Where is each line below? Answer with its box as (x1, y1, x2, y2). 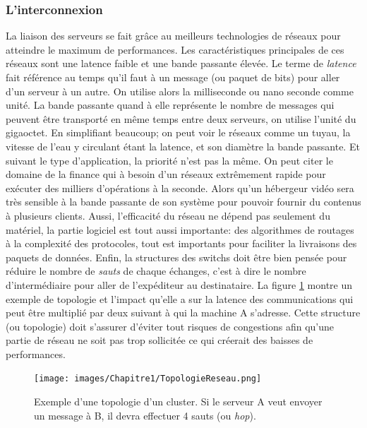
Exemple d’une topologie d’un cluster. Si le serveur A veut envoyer (34, 394, 323, 409)
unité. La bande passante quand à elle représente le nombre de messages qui (6, 97, 335, 112)
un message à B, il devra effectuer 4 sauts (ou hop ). (34, 408, 256, 422)
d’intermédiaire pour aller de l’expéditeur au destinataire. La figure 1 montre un (6, 277, 353, 292)
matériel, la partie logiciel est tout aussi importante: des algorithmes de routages (6, 222, 354, 237)
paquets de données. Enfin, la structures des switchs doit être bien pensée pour (6, 249, 347, 264)
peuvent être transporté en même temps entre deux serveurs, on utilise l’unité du (6, 111, 356, 126)
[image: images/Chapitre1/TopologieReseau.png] (34, 374, 262, 384)
